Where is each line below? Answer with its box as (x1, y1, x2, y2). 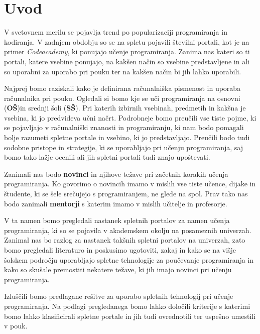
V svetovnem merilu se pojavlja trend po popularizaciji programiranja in (4, 27, 227, 37)
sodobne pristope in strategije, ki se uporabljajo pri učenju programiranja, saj (4, 142, 243, 152)
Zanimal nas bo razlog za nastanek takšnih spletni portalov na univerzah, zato (4, 235, 245, 245)
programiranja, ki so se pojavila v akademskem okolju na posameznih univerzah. (4, 225, 251, 235)
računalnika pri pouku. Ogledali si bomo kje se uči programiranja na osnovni (4, 92, 240, 103)
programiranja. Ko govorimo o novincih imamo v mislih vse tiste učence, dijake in (4, 178, 256, 189)
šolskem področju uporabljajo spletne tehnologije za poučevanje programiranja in (4, 254, 254, 265)
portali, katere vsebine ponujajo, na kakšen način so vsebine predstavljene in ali (4, 56, 249, 66)
